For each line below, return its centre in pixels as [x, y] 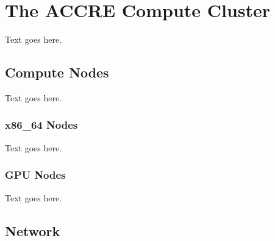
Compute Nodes [57, 72]
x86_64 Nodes [41, 125]
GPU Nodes [35, 175]
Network [33, 230]
